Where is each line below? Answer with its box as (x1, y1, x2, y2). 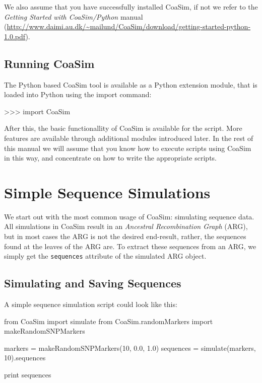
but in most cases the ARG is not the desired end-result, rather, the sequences (4, 231, 246, 242)
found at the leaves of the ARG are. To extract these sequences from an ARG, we (4, 241, 256, 251)
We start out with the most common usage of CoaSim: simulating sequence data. (4, 211, 254, 221)
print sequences (4, 369, 51, 380)
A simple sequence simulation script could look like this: (4, 299, 177, 310)
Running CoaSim (4, 55, 95, 71)
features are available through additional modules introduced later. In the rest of (4, 132, 253, 143)
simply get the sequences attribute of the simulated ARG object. (4, 251, 207, 261)
